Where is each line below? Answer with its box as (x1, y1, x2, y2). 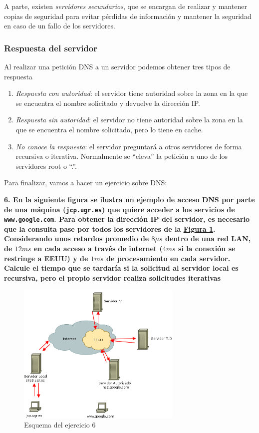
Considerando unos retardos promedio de (4, 233, 149, 244)
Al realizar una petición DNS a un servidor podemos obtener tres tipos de (4, 61, 231, 71)
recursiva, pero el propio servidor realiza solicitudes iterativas (4, 272, 221, 283)
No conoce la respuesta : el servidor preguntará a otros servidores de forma (15, 141, 242, 151)
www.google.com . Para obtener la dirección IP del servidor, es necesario (4, 214, 250, 224)
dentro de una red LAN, (165, 233, 251, 244)
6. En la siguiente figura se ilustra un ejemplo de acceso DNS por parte (4, 194, 255, 204)
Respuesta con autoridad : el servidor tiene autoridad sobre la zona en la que (15, 88, 248, 98)
